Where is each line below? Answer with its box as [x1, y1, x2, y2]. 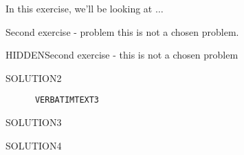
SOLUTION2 [5, 70, 62, 85]
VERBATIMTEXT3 [34, 95, 100, 105]
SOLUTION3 [5, 115, 62, 130]
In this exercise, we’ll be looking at [5, 1, 153, 15]
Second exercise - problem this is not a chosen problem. [5, 24, 239, 39]
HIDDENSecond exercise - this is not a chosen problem [5, 48, 239, 62]
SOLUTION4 [5, 138, 62, 152]
